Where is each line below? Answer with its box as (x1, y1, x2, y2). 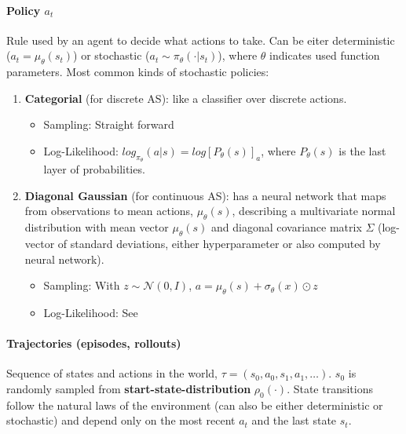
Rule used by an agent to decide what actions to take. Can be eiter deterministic (6, 31, 395, 48)
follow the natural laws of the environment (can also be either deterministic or (6, 396, 383, 413)
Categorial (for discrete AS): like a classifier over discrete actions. (24, 89, 347, 106)
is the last (338, 142, 386, 159)
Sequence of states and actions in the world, (6, 365, 218, 381)
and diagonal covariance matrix (210, 219, 362, 235)
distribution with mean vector (24, 219, 169, 235)
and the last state (251, 412, 337, 429)
